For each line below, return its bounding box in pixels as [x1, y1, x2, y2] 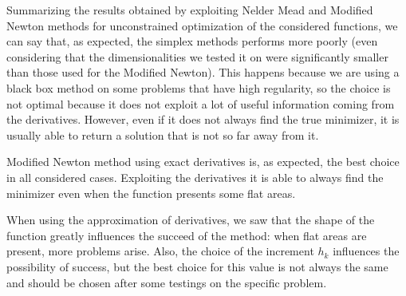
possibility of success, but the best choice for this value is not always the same [6, 258, 388, 274]
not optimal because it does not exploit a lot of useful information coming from [6, 95, 395, 112]
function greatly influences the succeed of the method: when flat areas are [6, 227, 367, 243]
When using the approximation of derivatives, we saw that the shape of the [6, 211, 375, 228]
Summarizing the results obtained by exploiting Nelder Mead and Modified [6, 2, 373, 18]
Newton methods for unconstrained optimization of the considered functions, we [6, 17, 398, 34]
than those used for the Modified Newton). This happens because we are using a [6, 64, 400, 81]
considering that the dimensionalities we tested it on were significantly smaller [6, 48, 388, 65]
